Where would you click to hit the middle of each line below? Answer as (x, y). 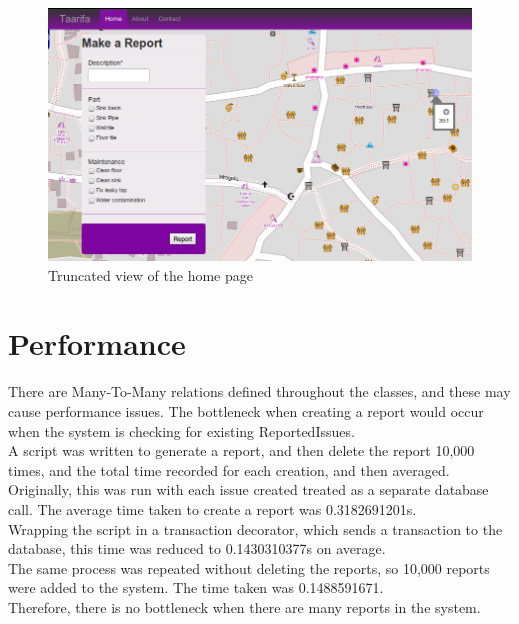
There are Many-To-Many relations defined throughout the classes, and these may (259, 391)
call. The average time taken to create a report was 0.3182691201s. (212, 508)
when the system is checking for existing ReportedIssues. (181, 430)
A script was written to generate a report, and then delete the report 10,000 (241, 450)
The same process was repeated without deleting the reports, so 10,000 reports (249, 567)
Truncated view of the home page (150, 274)
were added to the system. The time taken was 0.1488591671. (196, 587)
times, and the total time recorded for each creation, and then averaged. (229, 469)
